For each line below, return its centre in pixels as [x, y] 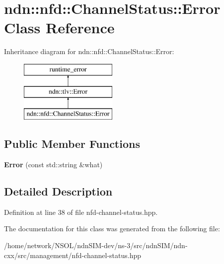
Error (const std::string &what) [53, 165]
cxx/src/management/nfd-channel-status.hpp [73, 255]
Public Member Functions [72, 144]
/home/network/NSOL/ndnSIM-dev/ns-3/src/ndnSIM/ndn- [96, 245]
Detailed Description [58, 191]
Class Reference [59, 28]
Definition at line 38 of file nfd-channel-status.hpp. [81, 212]
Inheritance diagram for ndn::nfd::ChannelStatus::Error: [89, 51]
